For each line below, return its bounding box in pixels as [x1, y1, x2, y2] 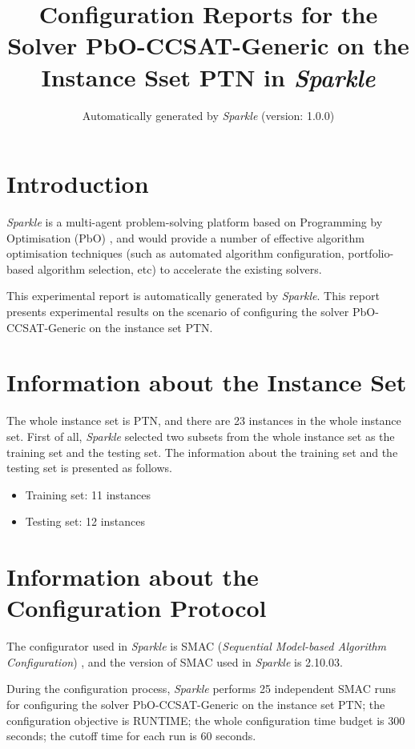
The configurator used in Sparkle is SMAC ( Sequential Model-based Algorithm [6, 638, 387, 655]
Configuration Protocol [6, 591, 267, 624]
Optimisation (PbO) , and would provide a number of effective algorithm [6, 229, 365, 246]
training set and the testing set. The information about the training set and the [6, 443, 398, 460]
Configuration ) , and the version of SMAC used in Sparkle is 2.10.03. [6, 653, 343, 670]
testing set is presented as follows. [6, 459, 172, 476]
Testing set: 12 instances [25, 513, 146, 530]
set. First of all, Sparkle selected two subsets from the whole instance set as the [6, 427, 395, 444]
